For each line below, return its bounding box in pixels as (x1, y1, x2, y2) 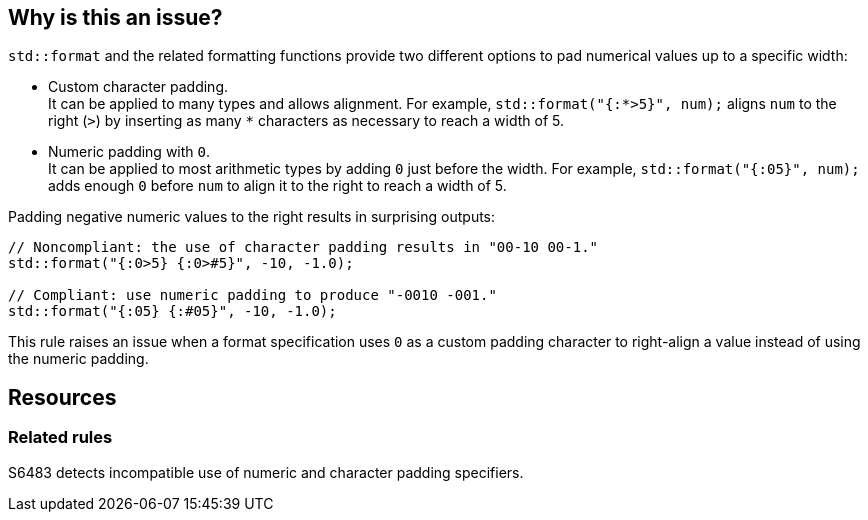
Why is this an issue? (8, 5, 223, 30)
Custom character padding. (48, 78, 229, 96)
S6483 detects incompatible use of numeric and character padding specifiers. (8, 463, 524, 481)
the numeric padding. (8, 350, 149, 368)
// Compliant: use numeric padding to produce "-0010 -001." (8, 287, 497, 304)
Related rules (8, 427, 113, 448)
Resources (8, 384, 117, 410)
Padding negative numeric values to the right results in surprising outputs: (8, 208, 496, 226)
